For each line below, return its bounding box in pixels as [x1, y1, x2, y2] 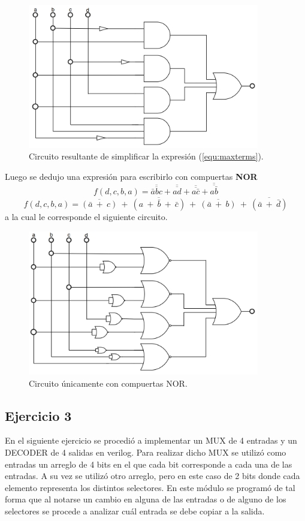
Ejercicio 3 [5, 406, 72, 424]
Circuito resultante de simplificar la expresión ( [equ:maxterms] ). [29, 150, 264, 162]
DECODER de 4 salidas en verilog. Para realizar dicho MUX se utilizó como [5, 446, 286, 458]
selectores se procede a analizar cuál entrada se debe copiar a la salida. [5, 504, 265, 517]
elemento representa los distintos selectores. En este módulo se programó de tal [5, 481, 295, 493]
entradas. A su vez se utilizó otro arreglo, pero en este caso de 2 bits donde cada [5, 469, 300, 482]
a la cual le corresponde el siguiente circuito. [5, 210, 168, 223]
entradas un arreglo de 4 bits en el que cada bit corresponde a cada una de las [5, 457, 292, 470]
